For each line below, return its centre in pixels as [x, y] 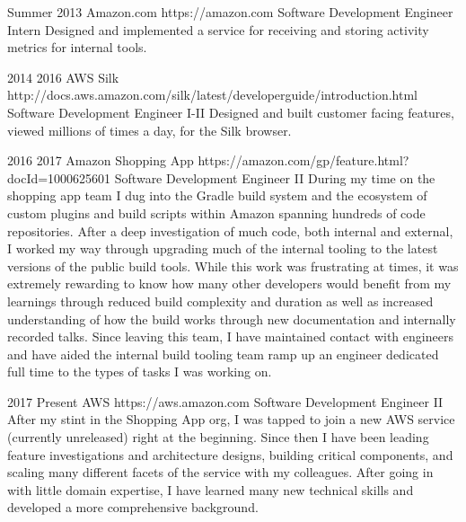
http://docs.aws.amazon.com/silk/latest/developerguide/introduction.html [212, 95]
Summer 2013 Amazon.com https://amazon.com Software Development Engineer [230, 12]
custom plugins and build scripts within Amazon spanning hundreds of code [216, 212]
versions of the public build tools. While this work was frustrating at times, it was [233, 265]
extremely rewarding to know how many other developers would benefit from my [229, 283]
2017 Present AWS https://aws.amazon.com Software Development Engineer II [225, 401]
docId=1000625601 [59, 177]
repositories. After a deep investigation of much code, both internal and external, [230, 230]
